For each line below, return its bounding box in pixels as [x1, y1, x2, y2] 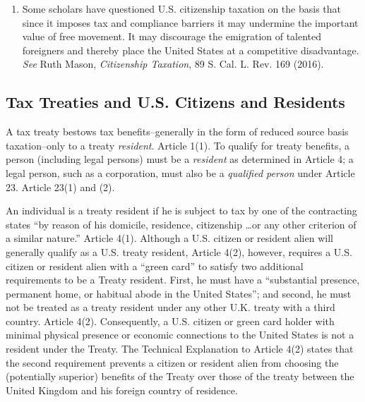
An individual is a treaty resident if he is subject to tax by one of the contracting [6, 203, 357, 218]
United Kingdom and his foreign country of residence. [6, 382, 238, 397]
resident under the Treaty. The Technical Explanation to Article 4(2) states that [6, 341, 354, 356]
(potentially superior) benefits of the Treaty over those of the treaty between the [6, 369, 354, 384]
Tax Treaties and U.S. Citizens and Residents [6, 91, 345, 113]
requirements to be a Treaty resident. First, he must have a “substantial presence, [6, 272, 360, 287]
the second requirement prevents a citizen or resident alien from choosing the [6, 355, 339, 370]
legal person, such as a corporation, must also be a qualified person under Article [6, 165, 355, 180]
